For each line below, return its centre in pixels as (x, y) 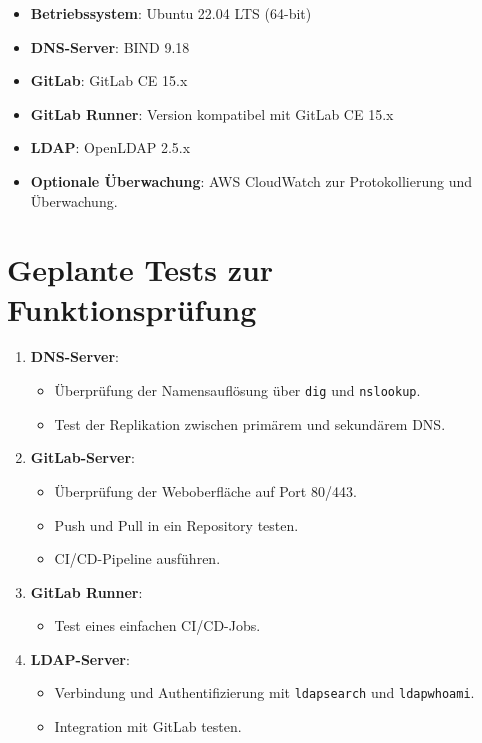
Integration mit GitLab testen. (148, 726)
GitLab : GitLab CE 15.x (109, 80)
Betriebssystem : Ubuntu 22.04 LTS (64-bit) (171, 13)
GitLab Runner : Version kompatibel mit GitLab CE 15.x (212, 113)
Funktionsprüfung (132, 308)
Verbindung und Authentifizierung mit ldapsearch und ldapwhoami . (264, 692)
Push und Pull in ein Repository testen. (176, 524)
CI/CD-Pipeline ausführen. (137, 558)
